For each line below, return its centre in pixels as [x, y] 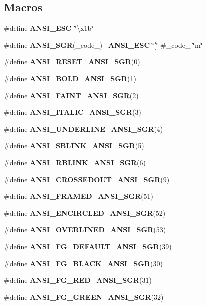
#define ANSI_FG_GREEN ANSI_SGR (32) [84, 297]
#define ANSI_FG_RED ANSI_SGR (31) [78, 280]
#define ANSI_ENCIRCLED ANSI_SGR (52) [85, 213]
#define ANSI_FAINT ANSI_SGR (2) [71, 95]
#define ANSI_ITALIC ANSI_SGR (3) [73, 112]
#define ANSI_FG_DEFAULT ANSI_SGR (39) [88, 246]
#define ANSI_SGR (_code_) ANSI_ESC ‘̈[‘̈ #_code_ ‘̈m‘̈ [103, 45]
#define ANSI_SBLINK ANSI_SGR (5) [74, 146]
